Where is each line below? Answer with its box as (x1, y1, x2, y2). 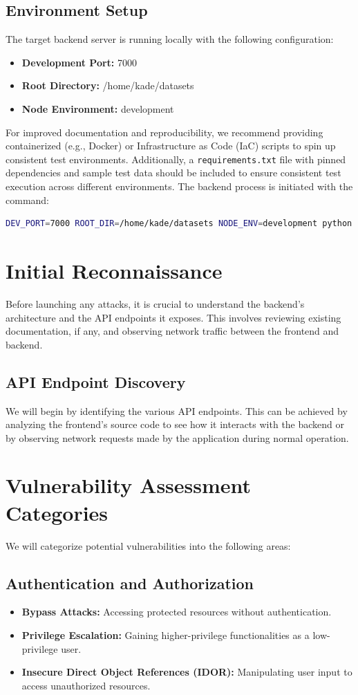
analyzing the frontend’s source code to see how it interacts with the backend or (6, 417, 345, 432)
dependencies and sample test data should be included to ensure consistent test (6, 165, 341, 180)
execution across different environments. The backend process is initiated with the (6, 179, 353, 194)
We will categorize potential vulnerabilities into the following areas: (6, 538, 291, 553)
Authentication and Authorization (6, 572, 254, 593)
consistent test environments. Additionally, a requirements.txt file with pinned (6, 151, 346, 166)
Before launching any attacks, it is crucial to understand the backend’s (6, 296, 305, 311)
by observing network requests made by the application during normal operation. (6, 430, 349, 445)
